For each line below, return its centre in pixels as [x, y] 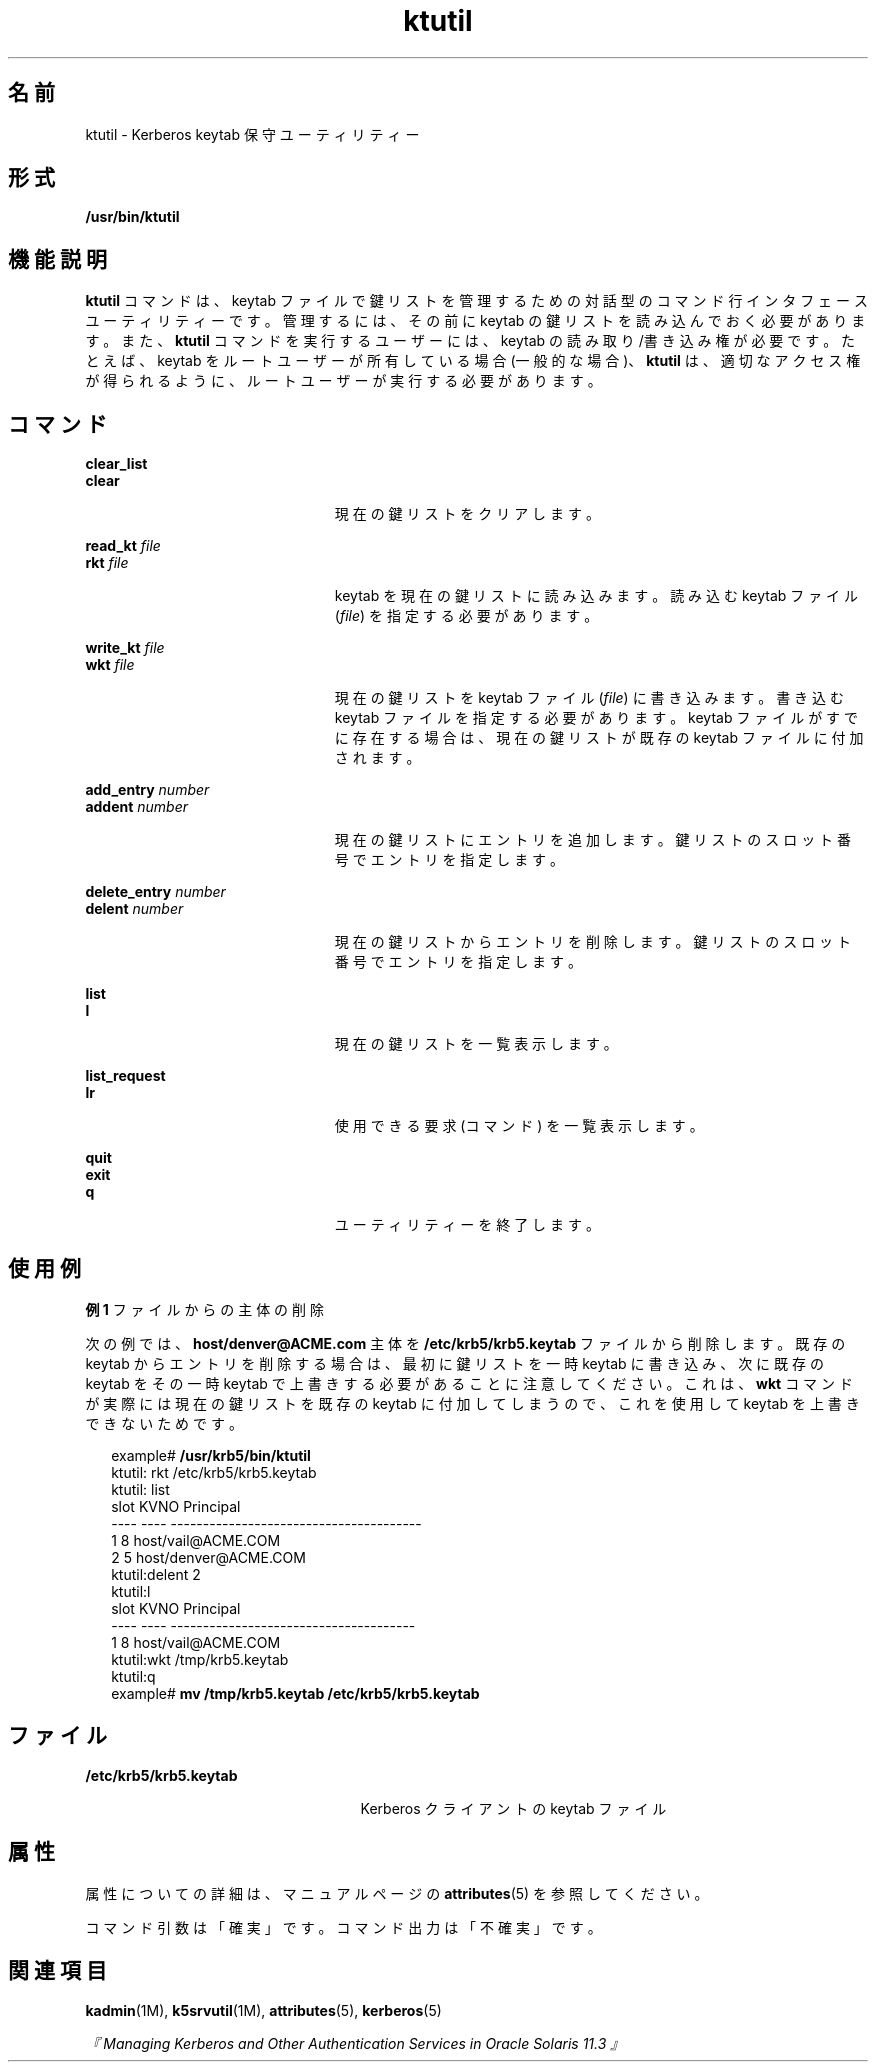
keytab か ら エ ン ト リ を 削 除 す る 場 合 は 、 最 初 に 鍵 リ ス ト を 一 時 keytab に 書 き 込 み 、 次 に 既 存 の [454, 1363]
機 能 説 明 [57, 259]
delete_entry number [155, 892]
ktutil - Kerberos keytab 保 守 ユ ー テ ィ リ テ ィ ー [252, 134]
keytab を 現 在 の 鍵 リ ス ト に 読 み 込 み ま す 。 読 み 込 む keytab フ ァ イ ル [596, 596]
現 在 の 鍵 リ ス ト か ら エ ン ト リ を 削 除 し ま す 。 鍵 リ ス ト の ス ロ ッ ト [593, 942]
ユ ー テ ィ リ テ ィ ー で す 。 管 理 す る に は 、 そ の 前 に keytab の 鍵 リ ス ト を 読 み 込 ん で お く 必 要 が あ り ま [475, 321]
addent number [137, 807]
